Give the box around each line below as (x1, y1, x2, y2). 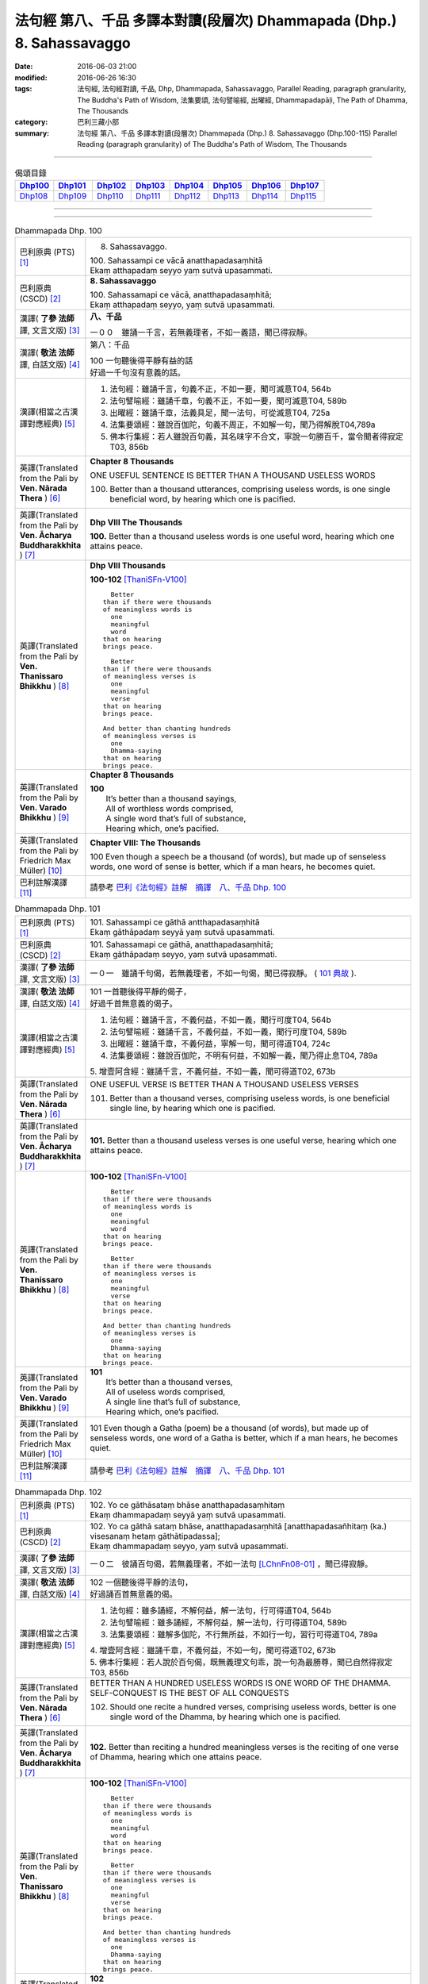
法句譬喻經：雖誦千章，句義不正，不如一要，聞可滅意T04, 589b (109, 395, 347, 406)
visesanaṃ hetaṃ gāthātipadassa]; (90, 1530, 221, 1541)
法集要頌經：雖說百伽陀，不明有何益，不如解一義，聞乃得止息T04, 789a (109, 1050, 378, 1061)
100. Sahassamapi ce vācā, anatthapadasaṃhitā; (90, 290, 273, 301)
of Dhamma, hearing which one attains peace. (90, 1751, 262, 1762)
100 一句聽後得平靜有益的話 (90, 356, 193, 367)
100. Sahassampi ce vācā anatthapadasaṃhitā (90, 255, 263, 266)
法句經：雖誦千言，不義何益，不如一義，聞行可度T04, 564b (109, 1014, 332, 1025)
